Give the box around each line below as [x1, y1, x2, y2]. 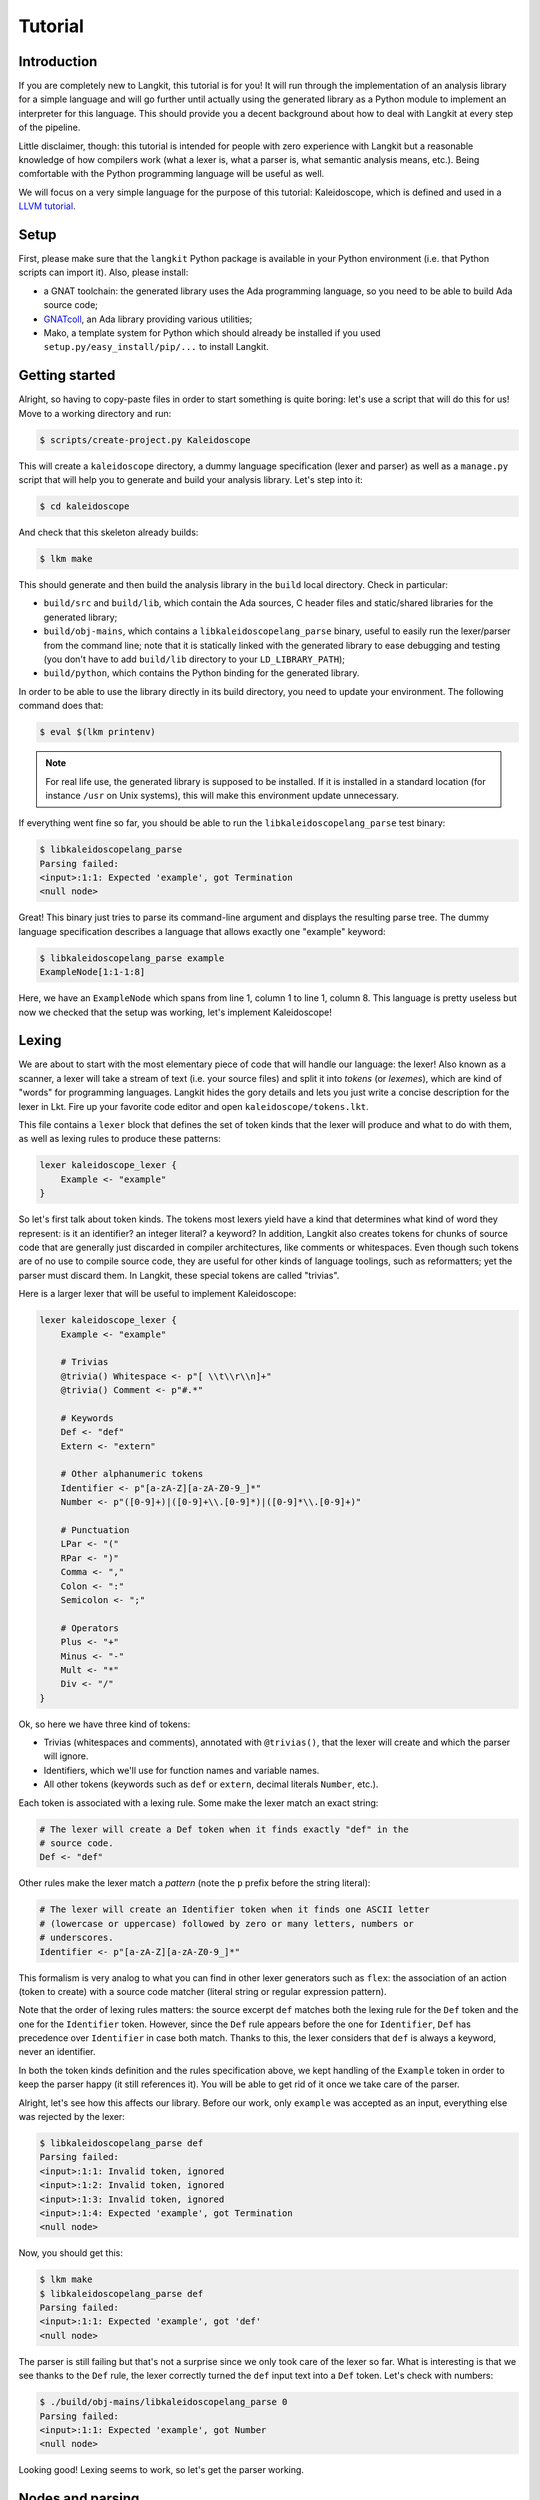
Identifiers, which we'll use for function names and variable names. [43, 1764, 320, 1776]
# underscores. [39, 1932, 114, 1944]
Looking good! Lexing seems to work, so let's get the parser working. [18, 2464, 305, 2476]
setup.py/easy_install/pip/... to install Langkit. [43, 341, 269, 353]
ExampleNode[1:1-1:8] [39, 966, 146, 978]
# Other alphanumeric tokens [60, 1468, 204, 1480]
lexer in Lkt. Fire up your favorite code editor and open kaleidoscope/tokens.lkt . [18, 1100, 369, 1112]
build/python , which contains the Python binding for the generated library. [43, 667, 360, 679]
